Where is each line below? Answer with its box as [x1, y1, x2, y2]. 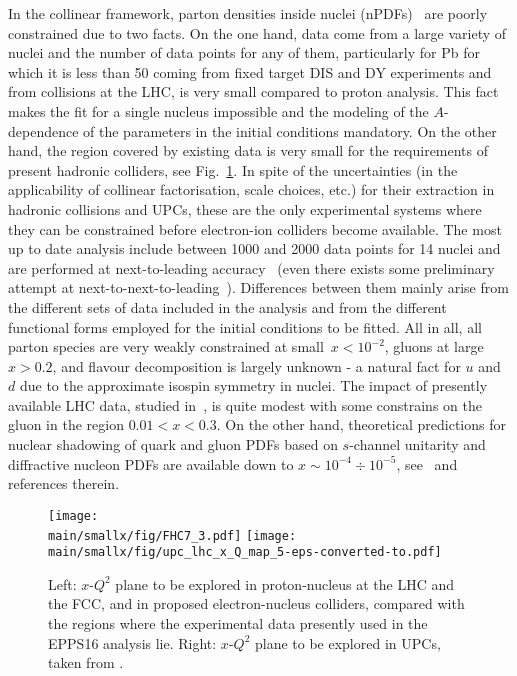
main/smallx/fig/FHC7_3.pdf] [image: [48, 528, 297, 543]
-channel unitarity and [349, 434, 486, 455]
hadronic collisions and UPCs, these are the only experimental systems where [8, 198, 482, 219]
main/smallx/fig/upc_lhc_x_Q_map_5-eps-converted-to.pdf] [48, 545, 442, 560]
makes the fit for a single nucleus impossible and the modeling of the [8, 100, 429, 121]
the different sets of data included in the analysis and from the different [8, 296, 447, 317]
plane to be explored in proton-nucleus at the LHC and [115, 573, 455, 594]
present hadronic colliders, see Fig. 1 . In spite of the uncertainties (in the [8, 159, 458, 180]
